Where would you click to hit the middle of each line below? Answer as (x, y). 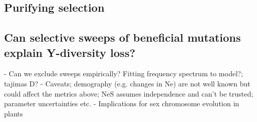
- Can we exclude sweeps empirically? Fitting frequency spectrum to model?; (124, 73)
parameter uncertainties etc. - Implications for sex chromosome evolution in (122, 103)
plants (14, 113)
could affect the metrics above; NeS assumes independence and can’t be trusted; (129, 93)
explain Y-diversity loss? (70, 52)
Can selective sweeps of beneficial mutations (123, 37)
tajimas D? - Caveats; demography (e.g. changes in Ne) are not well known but (127, 83)
